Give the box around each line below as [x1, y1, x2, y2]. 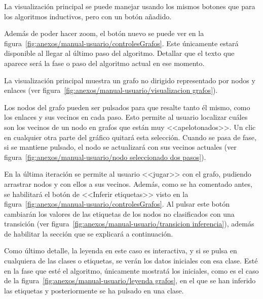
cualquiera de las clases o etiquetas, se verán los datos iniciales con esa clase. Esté [4, 255, 258, 266]
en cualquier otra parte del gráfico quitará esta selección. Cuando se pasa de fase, [4, 131, 256, 142]
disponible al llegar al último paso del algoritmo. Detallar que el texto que [4, 48, 235, 58]
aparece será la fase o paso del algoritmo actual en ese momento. [4, 57, 205, 68]
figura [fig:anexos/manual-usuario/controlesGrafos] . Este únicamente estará [4, 38, 239, 48]
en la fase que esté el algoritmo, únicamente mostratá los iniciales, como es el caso [4, 265, 259, 276]
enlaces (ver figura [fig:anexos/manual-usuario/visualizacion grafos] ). [4, 85, 218, 95]
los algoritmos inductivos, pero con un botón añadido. [4, 11, 172, 21]
